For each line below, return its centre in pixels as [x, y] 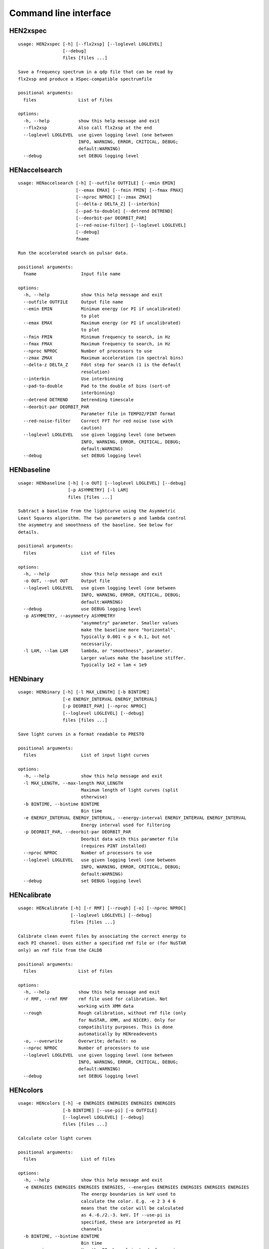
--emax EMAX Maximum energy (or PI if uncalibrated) [102, 323]
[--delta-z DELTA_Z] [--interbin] [118, 204]
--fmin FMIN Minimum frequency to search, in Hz [97, 337]
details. [29, 532]
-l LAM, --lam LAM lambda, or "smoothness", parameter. [98, 651]
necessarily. [97, 644]
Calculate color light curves [55, 1138]
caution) [91, 428]
